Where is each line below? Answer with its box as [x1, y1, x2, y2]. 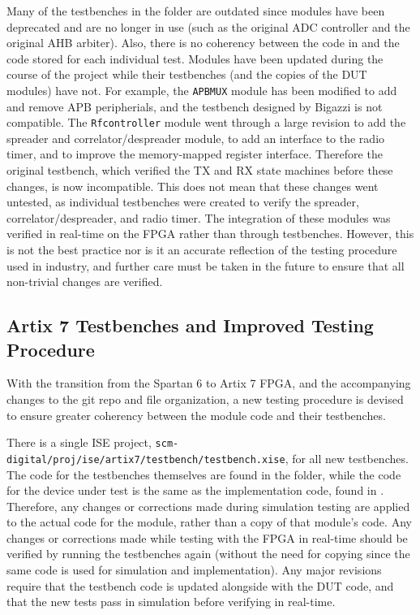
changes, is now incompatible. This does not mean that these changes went [6, 177, 379, 194]
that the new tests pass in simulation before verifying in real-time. [6, 593, 336, 610]
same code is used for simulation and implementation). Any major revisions [6, 561, 382, 578]
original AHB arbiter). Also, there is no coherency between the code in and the [6, 34, 400, 51]
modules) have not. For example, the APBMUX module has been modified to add [6, 81, 397, 98]
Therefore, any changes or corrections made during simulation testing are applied [6, 497, 410, 514]
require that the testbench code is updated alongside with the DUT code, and [6, 577, 394, 594]
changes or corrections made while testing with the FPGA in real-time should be [6, 529, 408, 546]
